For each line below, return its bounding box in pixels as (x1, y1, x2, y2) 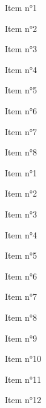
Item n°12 (5, 393, 42, 406)
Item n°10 (5, 352, 42, 365)
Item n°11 (5, 372, 42, 385)
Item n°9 (5, 331, 38, 344)
